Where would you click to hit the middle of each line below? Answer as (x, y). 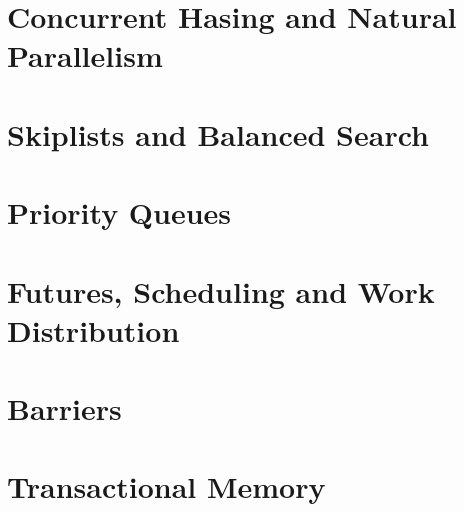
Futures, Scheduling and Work (221, 290)
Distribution (93, 329)
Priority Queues (119, 212)
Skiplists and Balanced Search (218, 133)
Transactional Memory (166, 486)
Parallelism (85, 55)
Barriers (64, 408)
